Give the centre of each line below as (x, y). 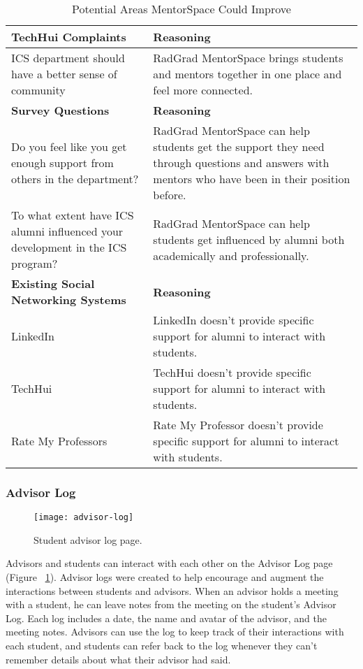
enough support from (62, 163)
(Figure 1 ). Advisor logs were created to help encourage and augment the (165, 577)
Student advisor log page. (88, 539)
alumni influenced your (67, 231)
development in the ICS (69, 247)
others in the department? (75, 179)
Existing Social (53, 283)
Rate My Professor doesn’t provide (238, 425)
